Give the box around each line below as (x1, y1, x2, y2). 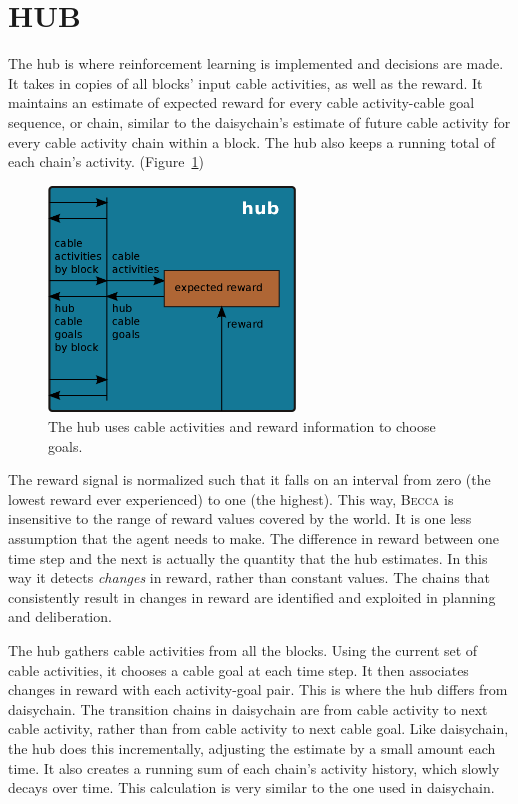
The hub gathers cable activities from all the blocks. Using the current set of (8, 639, 478, 660)
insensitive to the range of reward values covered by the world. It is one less (8, 508, 472, 529)
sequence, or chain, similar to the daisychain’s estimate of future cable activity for (8, 111, 511, 132)
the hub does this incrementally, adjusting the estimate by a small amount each (8, 737, 496, 758)
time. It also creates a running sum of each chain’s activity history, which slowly (8, 757, 500, 778)
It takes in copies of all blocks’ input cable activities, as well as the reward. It (8, 72, 483, 93)
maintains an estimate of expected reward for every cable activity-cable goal (8, 92, 475, 113)
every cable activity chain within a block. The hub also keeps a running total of (8, 131, 496, 152)
